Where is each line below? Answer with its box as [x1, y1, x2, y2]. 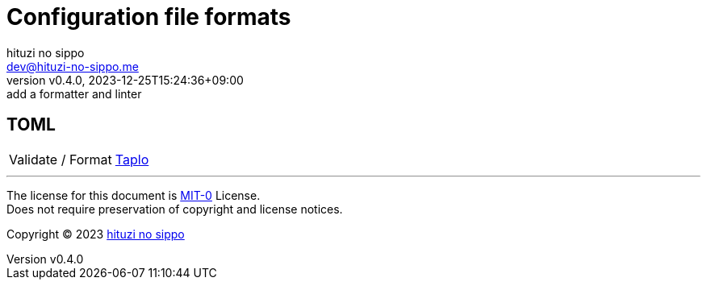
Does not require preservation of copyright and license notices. [6, 201, 343, 216]
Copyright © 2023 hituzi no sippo [6, 226, 185, 241]
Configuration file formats [6, 3, 291, 31]
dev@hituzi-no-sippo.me [6, 59, 139, 73]
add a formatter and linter [6, 86, 142, 101]
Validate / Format [9, 151, 112, 168]
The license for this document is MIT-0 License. [6, 188, 261, 202]
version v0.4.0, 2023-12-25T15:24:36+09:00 [6, 73, 244, 87]
